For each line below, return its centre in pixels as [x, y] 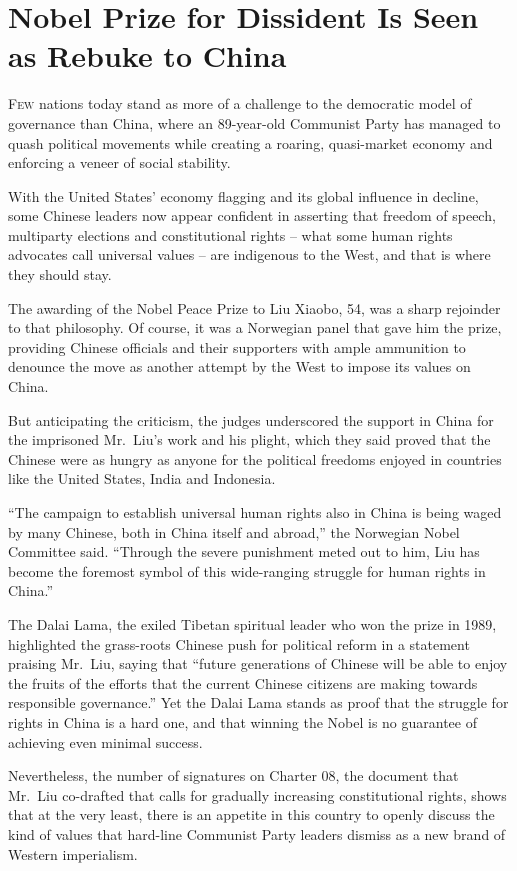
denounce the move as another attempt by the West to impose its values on [239, 366]
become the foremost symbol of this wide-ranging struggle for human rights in [247, 570]
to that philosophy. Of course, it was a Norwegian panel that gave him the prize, [255, 327]
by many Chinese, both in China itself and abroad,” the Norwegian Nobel [234, 531]
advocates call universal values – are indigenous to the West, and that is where [249, 254]
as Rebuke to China [147, 55]
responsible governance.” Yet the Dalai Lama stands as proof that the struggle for [258, 702]
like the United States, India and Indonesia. [142, 478]
